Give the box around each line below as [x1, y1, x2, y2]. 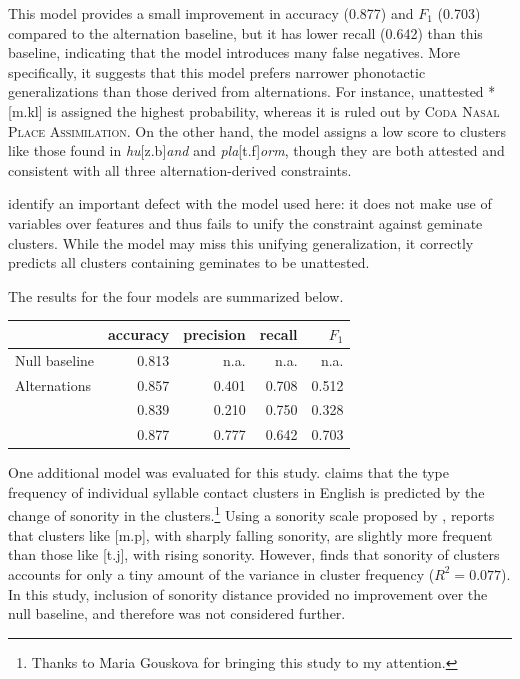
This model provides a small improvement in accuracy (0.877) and [8, 3, 414, 23]
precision [183, 323, 246, 344]
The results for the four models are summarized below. [8, 285, 344, 306]
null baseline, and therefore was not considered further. [8, 603, 346, 624]
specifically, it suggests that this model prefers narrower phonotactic [8, 61, 426, 82]
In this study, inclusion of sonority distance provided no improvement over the [8, 583, 488, 604]
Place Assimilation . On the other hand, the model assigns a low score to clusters [8, 120, 507, 141]
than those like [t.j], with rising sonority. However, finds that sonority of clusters [8, 544, 500, 565]
